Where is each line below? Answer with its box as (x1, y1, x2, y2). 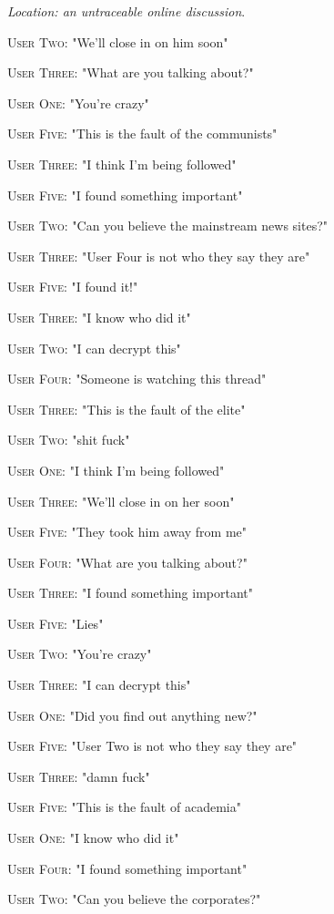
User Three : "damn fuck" (7, 766, 150, 786)
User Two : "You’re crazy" (7, 644, 152, 663)
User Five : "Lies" (7, 613, 104, 632)
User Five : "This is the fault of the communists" (7, 124, 278, 143)
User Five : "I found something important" (7, 185, 243, 204)
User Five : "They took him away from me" (7, 522, 248, 541)
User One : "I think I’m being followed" (7, 460, 225, 479)
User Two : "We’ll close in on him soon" (7, 32, 228, 51)
